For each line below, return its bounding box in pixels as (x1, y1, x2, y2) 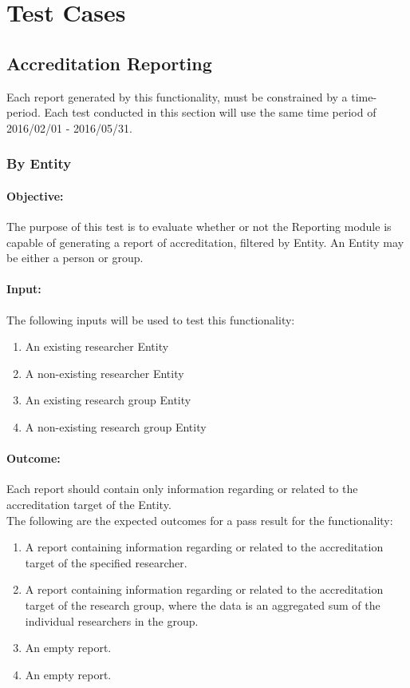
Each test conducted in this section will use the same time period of (44, 104, 376, 121)
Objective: (6, 187, 64, 204)
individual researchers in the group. (25, 612, 199, 629)
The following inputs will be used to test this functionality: (6, 311, 295, 328)
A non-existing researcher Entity (25, 364, 184, 381)
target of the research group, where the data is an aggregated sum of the (25, 596, 380, 613)
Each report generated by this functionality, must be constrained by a (6, 88, 348, 105)
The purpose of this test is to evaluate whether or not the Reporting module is (6, 218, 392, 234)
